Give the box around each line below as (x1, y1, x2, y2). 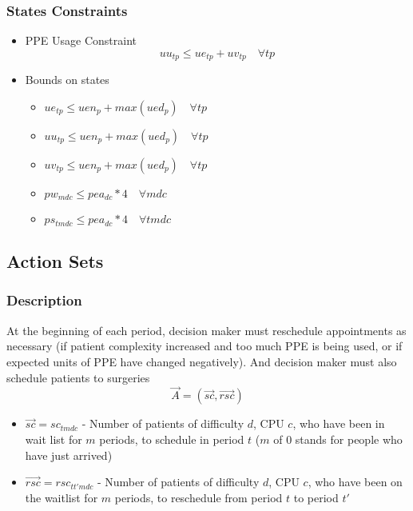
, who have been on (308, 473, 403, 490)
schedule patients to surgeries (6, 369, 150, 385)
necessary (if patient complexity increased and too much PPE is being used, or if (6, 337, 403, 354)
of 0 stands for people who (273, 430, 403, 447)
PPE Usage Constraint (25, 32, 137, 49)
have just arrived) (25, 446, 113, 463)
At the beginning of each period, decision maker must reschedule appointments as (6, 321, 407, 338)
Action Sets (6, 249, 104, 273)
